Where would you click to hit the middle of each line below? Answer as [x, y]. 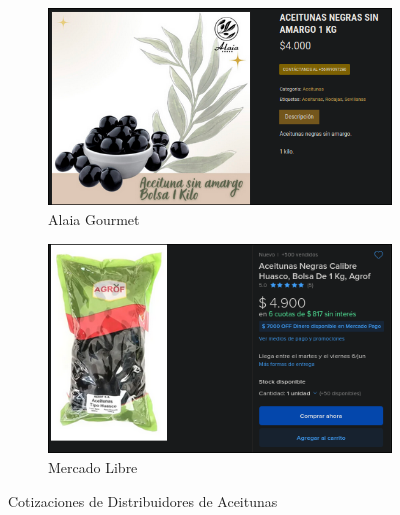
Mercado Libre [93, 467]
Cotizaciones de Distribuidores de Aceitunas [143, 500]
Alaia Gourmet [94, 219]
